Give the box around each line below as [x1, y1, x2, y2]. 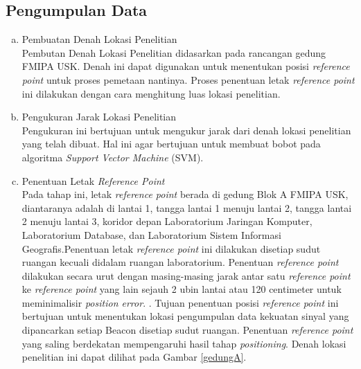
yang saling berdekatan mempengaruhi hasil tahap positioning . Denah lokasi [21, 336, 346, 350]
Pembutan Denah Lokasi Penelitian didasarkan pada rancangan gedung [21, 45, 326, 60]
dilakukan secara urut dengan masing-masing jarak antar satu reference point [21, 268, 351, 282]
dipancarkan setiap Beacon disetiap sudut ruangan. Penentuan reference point [21, 323, 353, 337]
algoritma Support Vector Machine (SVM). [21, 150, 204, 164]
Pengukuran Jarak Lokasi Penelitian [21, 109, 177, 124]
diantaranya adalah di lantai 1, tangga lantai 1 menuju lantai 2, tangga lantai [21, 200, 352, 215]
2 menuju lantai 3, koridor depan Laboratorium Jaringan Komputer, [21, 214, 312, 228]
